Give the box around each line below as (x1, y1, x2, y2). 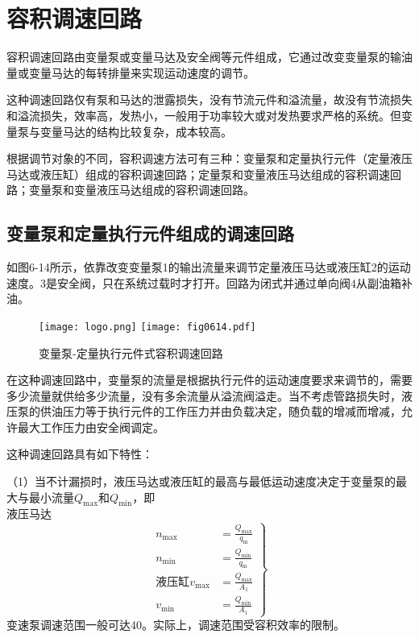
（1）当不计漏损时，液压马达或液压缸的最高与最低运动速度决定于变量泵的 (6, 473, 396, 490)
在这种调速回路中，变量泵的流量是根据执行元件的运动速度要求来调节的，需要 (6, 371, 413, 388)
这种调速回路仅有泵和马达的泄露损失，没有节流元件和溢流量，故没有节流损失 (6, 91, 413, 108)
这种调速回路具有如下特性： (6, 445, 153, 462)
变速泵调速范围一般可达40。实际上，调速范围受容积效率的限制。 (6, 615, 345, 632)
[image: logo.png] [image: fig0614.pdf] (39, 321, 256, 333)
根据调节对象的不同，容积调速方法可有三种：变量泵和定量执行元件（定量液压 (6, 150, 413, 167)
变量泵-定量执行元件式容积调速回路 (39, 344, 223, 361)
